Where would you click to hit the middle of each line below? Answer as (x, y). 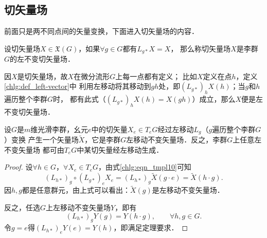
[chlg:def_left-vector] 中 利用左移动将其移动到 (78, 86)
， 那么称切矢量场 (201, 48)
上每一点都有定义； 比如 (156, 76)
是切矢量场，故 (42, 76)
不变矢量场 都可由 (34, 149)
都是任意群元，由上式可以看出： (76, 190)
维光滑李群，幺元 (59, 129)
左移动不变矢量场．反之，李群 (177, 140)
